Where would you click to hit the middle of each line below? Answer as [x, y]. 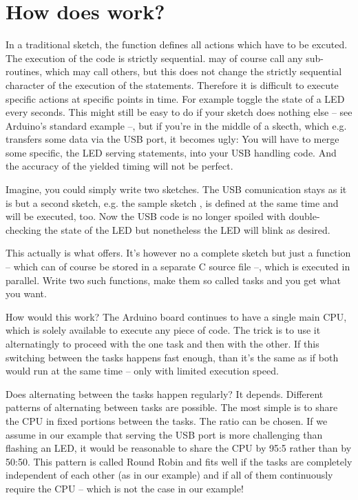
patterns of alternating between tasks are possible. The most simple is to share [172, 407]
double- [304, 216]
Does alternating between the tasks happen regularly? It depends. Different [165, 393]
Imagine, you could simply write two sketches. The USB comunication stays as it [176, 189]
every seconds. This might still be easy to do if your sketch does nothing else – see [179, 112]
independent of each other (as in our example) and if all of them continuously [169, 475]
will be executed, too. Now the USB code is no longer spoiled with [146, 216]
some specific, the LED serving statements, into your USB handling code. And [171, 152]
